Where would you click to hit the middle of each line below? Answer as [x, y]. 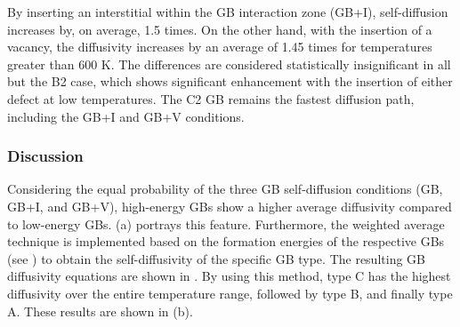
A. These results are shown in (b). [100, 311]
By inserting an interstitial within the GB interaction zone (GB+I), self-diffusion [228, 12]
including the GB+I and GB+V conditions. [126, 116]
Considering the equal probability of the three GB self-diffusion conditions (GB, [225, 189]
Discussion [45, 156]
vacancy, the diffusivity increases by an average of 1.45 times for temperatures [220, 47]
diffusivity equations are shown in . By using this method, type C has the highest [229, 276]
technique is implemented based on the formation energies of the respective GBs [226, 241]
